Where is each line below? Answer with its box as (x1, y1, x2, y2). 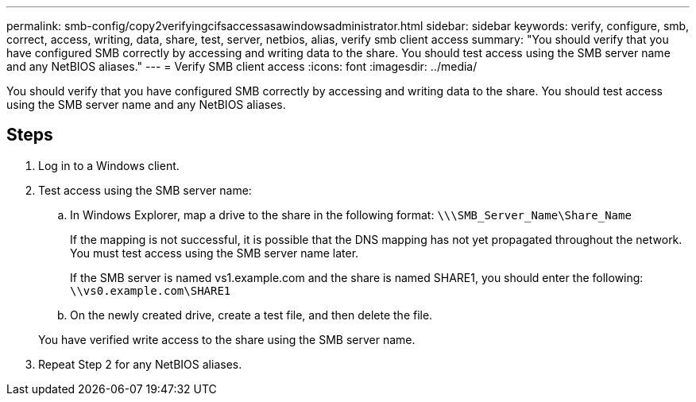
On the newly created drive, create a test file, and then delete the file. (70, 307, 433, 322)
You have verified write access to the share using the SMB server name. (38, 332, 416, 346)
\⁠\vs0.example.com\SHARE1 (70, 284, 231, 297)
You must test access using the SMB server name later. (70, 245, 359, 260)
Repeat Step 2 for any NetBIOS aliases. (38, 357, 242, 371)
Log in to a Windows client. (38, 158, 180, 172)
